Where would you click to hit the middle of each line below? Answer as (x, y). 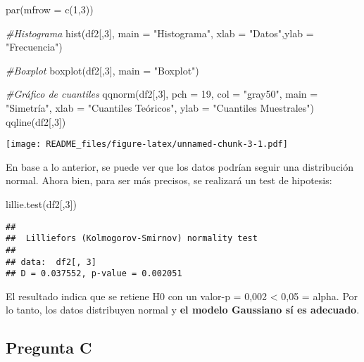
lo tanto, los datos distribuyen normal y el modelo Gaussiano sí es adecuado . (183, 310)
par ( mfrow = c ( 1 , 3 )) (50, 9)
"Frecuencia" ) (34, 47)
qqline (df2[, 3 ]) (36, 121)
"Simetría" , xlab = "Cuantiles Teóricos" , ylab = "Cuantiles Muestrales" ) (160, 107)
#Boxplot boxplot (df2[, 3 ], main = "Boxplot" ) (102, 70)
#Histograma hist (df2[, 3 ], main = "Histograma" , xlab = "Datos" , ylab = (160, 33)
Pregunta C (49, 348)
